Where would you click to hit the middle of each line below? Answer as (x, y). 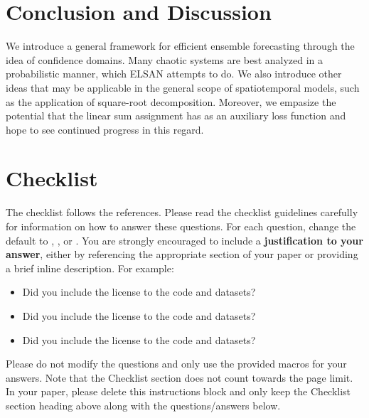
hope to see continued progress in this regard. (105, 129)
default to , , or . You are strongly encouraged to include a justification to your (184, 240)
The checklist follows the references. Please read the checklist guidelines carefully (182, 212)
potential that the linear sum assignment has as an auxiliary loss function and (176, 116)
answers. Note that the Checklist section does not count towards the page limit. (180, 377)
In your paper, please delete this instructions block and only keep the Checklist (178, 391)
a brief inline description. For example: (90, 268)
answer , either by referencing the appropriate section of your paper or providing (182, 254)
